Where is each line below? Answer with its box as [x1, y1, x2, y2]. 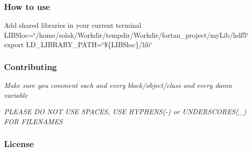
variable [4, 89, 28, 100]
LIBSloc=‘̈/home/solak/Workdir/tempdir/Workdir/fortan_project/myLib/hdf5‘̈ [4, 29, 249, 40]
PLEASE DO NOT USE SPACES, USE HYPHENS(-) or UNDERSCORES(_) [4, 106, 247, 117]
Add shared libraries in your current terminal [4, 20, 141, 30]
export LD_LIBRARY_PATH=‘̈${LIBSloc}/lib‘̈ [4, 39, 152, 50]
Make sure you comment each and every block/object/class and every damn [4, 80, 232, 90]
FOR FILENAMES [4, 116, 63, 126]
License [4, 137, 34, 150]
